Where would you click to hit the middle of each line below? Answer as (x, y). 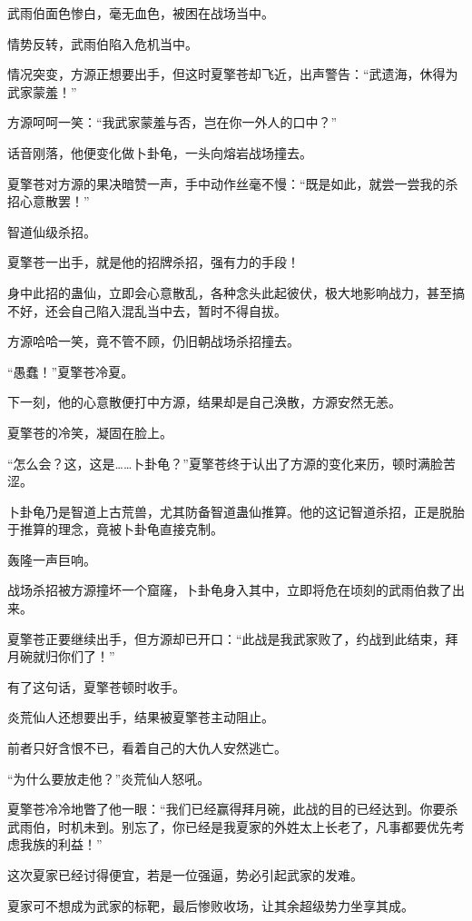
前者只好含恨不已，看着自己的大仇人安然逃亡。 (147, 748)
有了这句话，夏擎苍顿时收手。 (96, 686)
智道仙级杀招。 (52, 231)
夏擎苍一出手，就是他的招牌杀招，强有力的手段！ (153, 262)
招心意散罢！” (49, 201)
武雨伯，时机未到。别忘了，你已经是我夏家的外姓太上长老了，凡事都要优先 (230, 826)
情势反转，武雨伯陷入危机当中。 (103, 43)
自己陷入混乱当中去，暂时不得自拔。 (178, 310)
